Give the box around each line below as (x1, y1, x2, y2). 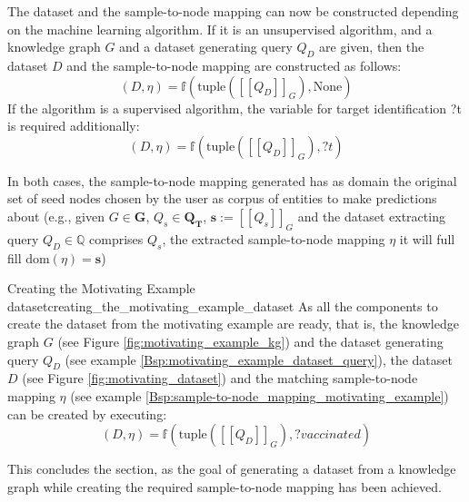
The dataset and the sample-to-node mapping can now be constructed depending (7, 2, 459, 20)
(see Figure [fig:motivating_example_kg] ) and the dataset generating (57, 331, 444, 350)
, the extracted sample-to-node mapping (162, 229, 385, 248)
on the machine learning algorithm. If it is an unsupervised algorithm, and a (7, 19, 433, 38)
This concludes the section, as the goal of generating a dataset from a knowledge (7, 459, 456, 478)
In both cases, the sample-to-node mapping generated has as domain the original (7, 171, 457, 190)
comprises (89, 229, 144, 248)
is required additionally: (7, 116, 140, 135)
